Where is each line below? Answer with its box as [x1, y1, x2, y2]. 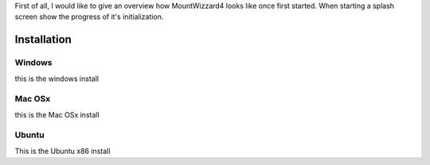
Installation [14, 33, 72, 47]
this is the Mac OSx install [14, 109, 100, 119]
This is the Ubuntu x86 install [14, 146, 111, 155]
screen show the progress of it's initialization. [14, 12, 164, 21]
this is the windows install [14, 74, 100, 83]
